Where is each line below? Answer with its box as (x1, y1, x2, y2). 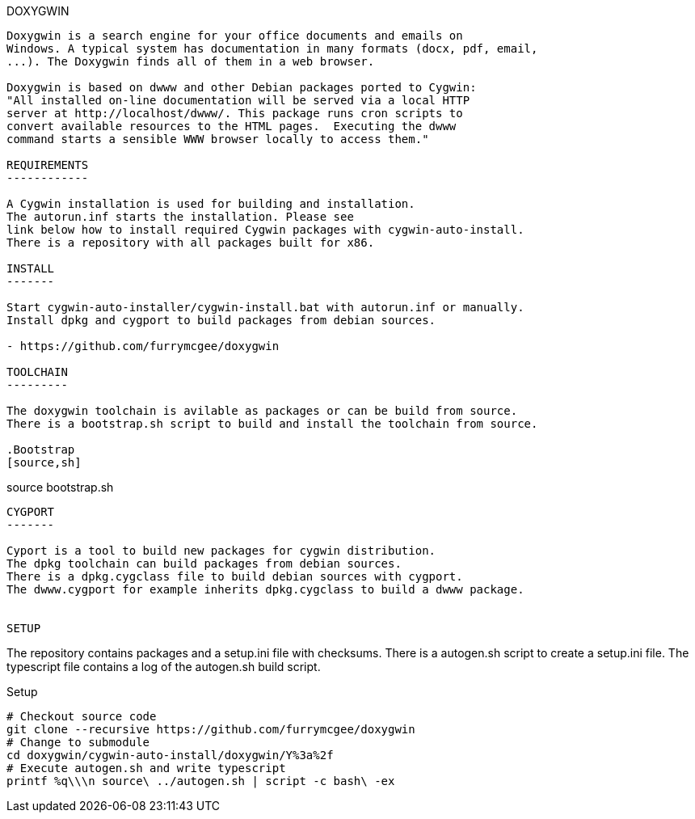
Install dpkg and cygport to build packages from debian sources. (6, 314, 436, 327)
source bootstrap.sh (6, 480, 114, 494)
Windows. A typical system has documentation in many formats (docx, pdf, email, (6, 42, 538, 55)
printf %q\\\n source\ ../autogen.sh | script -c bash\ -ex (6, 775, 395, 787)
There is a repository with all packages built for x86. (6, 236, 375, 249)
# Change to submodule (6, 736, 150, 749)
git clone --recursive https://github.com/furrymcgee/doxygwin (6, 723, 415, 736)
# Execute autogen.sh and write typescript (6, 762, 286, 775)
